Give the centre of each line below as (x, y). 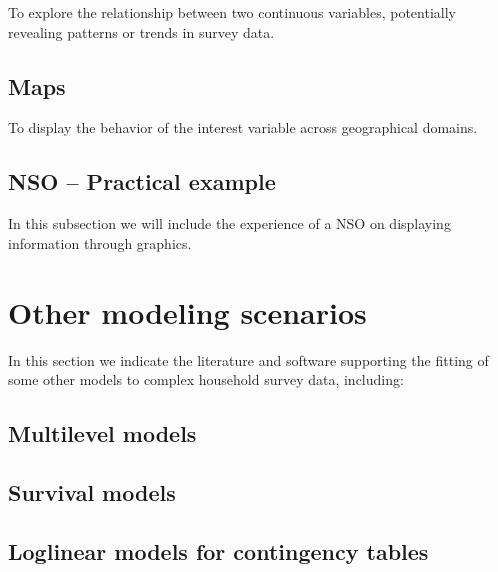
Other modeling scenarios (187, 311)
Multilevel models (102, 433)
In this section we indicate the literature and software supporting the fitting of (248, 359)
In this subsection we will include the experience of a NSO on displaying (229, 223)
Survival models (92, 491)
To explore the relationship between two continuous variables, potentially (232, 12)
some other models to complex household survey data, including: (206, 379)
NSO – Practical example (142, 181)
